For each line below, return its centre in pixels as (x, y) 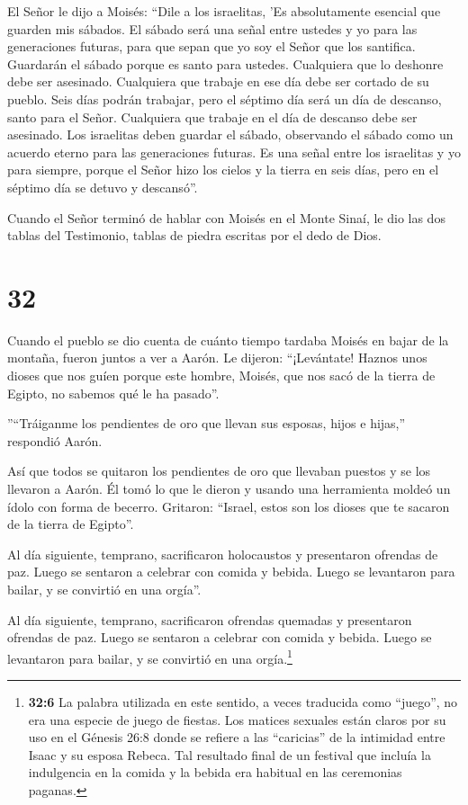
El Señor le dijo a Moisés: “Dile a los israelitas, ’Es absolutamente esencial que (224, 11)
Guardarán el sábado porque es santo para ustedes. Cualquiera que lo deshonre (225, 63)
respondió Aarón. (55, 440)
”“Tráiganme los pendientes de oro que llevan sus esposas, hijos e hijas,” (207, 423)
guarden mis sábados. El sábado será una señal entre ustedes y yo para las (212, 28)
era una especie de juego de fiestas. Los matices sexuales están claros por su (237, 719)
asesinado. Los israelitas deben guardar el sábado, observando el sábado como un (230, 134)
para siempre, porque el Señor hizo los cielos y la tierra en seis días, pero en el (223, 170)
